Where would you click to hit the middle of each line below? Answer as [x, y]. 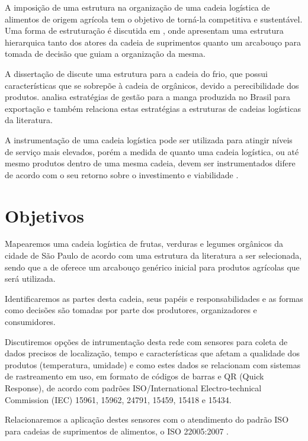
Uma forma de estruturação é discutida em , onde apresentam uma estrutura [144, 30]
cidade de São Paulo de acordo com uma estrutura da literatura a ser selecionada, [153, 255]
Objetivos [44, 215]
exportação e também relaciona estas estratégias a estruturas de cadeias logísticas [153, 108]
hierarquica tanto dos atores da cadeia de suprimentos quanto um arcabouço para [153, 42]
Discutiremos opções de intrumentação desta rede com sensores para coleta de [146, 341]
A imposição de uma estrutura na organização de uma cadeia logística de [137, 7]
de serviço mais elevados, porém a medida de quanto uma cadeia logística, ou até [152, 151]
